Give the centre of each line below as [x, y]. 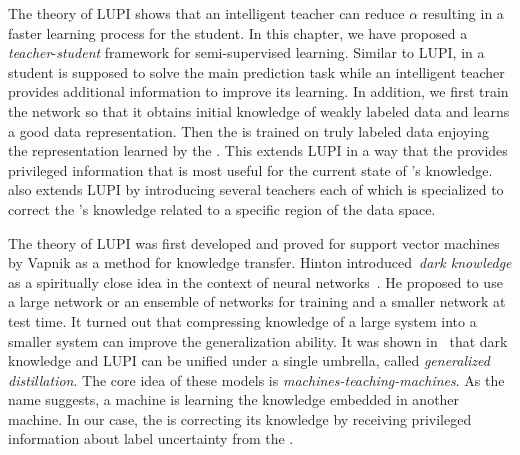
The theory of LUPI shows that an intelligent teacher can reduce [206, 13]
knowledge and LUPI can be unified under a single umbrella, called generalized [249, 360]
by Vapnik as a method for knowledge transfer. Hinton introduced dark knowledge [260, 262]
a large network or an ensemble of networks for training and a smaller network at [257, 301]
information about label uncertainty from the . [151, 438]
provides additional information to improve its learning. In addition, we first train [258, 91]
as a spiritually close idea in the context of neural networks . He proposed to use [255, 281]
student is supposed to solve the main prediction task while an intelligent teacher [256, 71]
